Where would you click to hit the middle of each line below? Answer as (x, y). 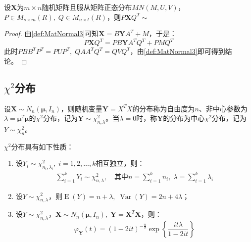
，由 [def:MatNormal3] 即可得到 (177, 51)
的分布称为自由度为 (164, 108)
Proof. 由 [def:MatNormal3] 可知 (51, 33)
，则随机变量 (81, 108)
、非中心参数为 (223, 108)
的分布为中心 (184, 118)
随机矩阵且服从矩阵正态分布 (87, 7)
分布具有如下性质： (42, 146)
